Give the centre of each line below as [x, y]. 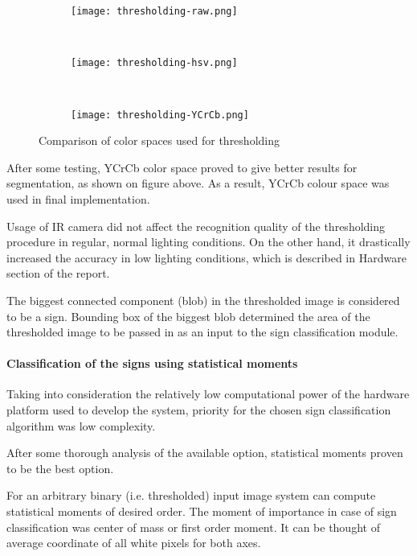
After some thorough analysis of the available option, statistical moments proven [205, 453]
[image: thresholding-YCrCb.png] [160, 115]
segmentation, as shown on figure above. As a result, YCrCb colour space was [198, 183]
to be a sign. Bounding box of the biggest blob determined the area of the [188, 316]
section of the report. [58, 273]
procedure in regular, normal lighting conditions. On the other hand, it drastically [208, 242]
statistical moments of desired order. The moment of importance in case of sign [202, 511]
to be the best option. [60, 468]
